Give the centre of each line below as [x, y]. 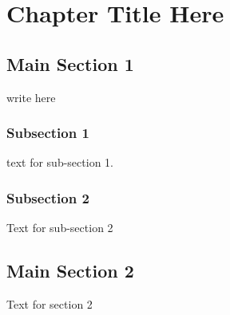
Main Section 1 [70, 63]
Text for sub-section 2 [60, 228]
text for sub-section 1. [60, 162]
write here [31, 97]
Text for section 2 [50, 304]
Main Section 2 [70, 271]
